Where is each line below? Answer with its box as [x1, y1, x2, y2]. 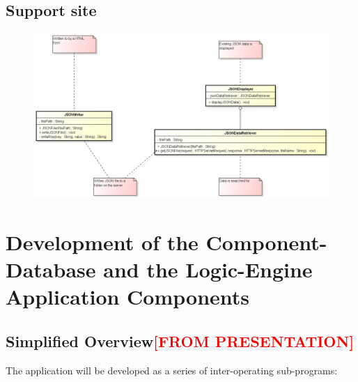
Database [6, 255, 96, 284]
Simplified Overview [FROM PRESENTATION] [6, 330, 355, 351]
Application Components [6, 282, 250, 311]
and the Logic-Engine [103, 255, 313, 284]
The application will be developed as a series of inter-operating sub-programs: [6, 362, 338, 377]
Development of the [6, 227, 199, 256]
